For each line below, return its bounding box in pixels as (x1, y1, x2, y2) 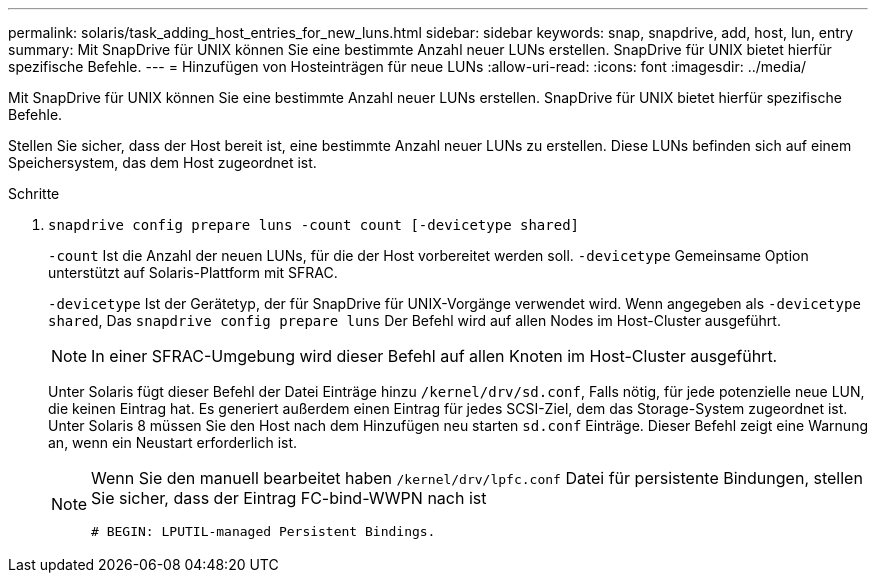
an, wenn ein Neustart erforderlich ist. (48, 434, 298, 451)
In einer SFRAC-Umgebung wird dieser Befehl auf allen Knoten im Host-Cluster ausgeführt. (91, 346, 778, 366)
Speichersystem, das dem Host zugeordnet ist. (8, 154, 317, 171)
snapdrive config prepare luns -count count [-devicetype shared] (48, 217, 580, 233)
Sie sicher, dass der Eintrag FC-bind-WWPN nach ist (91, 488, 487, 508)
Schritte (8, 185, 60, 202)
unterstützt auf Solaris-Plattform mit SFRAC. (48, 264, 338, 281)
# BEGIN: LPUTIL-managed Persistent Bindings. (91, 524, 436, 539)
